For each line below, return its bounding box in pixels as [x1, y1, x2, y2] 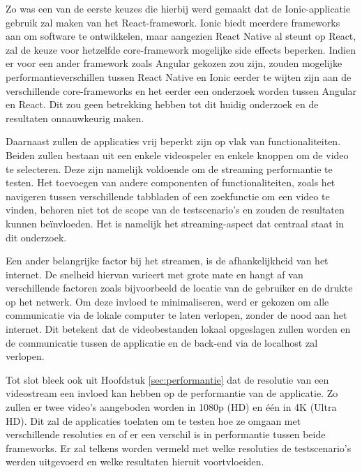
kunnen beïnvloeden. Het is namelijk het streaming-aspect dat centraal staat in [6, 216, 344, 230]
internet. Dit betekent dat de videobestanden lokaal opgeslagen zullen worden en [6, 322, 351, 336]
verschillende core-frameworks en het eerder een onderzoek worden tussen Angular [6, 83, 357, 98]
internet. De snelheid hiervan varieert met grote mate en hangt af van [6, 266, 303, 281]
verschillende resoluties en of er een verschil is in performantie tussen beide [6, 427, 326, 442]
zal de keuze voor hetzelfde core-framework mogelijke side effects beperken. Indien [6, 42, 356, 57]
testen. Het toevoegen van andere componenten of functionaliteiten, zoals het [6, 175, 335, 190]
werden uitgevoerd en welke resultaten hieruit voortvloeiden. [6, 454, 264, 469]
